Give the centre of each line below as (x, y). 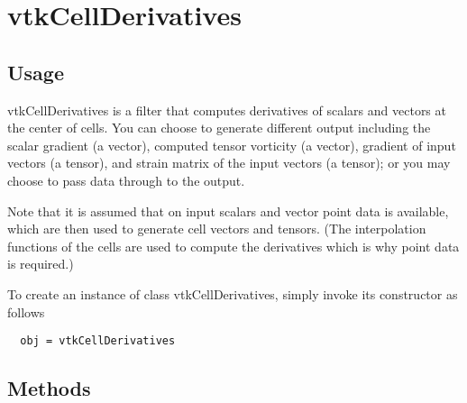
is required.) (41, 264)
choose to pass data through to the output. (126, 180)
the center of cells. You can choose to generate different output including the (219, 128)
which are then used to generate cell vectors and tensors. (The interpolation (217, 229)
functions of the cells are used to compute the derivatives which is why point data (233, 246)
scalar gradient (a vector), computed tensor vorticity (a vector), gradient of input (232, 145)
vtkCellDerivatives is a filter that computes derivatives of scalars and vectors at (227, 110)
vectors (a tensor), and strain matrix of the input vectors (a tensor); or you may (229, 163)
